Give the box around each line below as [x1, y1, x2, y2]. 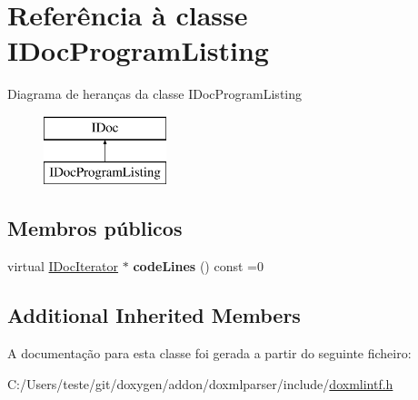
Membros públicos [7, 214, 183, 242]
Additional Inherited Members [7, 301, 301, 329]
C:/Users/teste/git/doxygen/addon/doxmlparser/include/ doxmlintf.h [7, 374, 393, 393]
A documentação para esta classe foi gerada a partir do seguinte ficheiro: [7, 344, 412, 363]
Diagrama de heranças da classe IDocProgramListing [7, 84, 303, 103]
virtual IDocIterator [7, 257, 119, 276]
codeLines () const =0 [133, 257, 264, 276]
